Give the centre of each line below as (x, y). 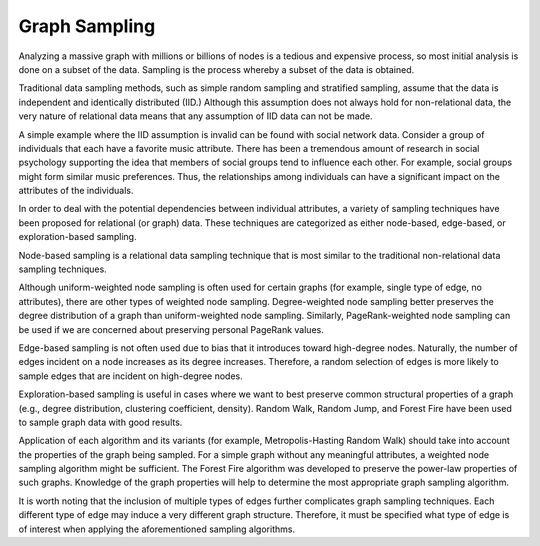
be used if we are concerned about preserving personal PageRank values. (171, 329)
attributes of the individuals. (76, 191)
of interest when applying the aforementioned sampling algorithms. (156, 529)
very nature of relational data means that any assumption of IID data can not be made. (196, 116)
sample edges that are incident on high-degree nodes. (131, 376)
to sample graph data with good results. (100, 422)
